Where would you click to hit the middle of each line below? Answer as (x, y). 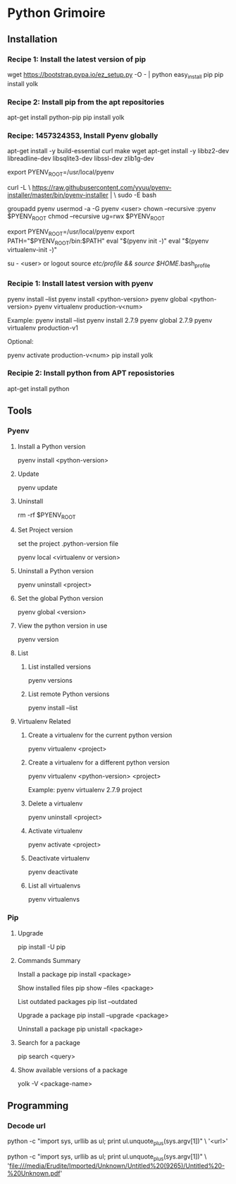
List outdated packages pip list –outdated (77, 1001)
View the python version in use (62, 626)
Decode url (26, 1125)
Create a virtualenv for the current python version (100, 735)
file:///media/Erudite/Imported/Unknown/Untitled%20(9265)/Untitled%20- (117, 1166)
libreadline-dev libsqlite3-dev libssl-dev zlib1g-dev (81, 159)
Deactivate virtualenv (59, 859)
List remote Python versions (69, 694)
